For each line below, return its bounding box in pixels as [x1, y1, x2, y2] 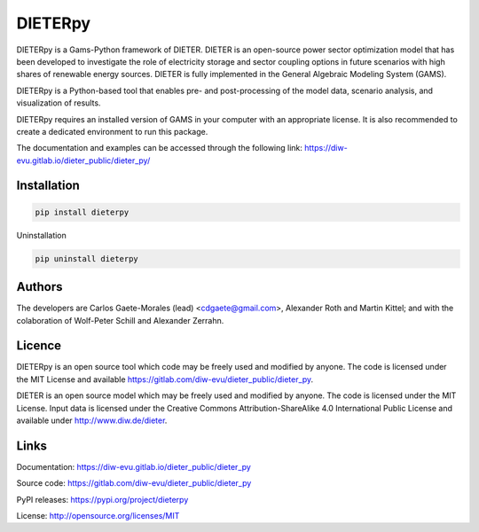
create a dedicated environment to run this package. [16, 126, 208, 137]
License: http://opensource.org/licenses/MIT [16, 511, 180, 521]
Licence [16, 338, 62, 354]
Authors [16, 279, 63, 294]
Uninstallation [16, 230, 67, 240]
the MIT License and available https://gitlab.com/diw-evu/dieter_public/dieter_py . [16, 373, 314, 385]
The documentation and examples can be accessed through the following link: [16, 143, 303, 153]
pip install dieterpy [35, 207, 130, 217]
